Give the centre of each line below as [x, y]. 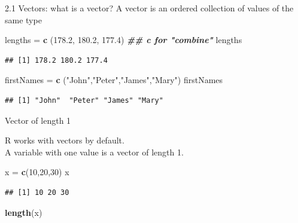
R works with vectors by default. [65, 140]
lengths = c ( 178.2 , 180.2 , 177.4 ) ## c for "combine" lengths [124, 40]
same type [23, 19]
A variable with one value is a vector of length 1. [94, 152]
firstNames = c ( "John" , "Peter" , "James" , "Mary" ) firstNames [114, 80]
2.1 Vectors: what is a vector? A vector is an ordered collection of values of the [149, 8]
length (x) [24, 212]
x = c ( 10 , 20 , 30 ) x [37, 172]
